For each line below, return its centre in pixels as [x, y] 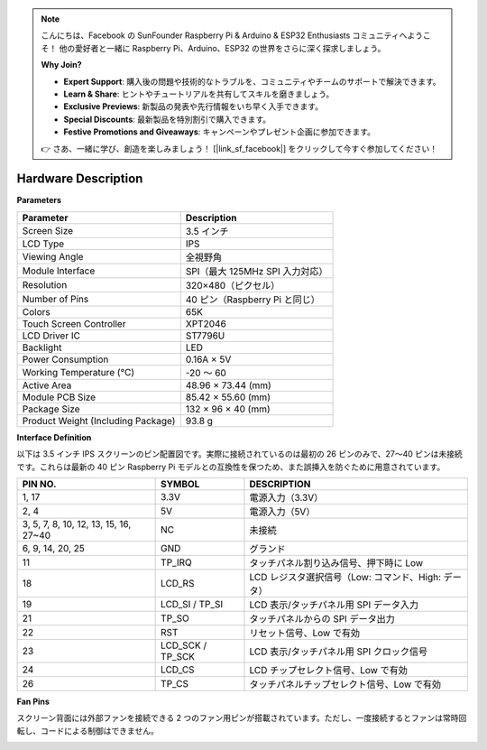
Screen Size [48, 230]
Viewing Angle [53, 256]
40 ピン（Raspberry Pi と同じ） [253, 300]
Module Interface [59, 271]
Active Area [47, 385]
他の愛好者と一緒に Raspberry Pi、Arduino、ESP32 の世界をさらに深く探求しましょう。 [222, 48]
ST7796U [205, 336]
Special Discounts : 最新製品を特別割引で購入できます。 [167, 119]
